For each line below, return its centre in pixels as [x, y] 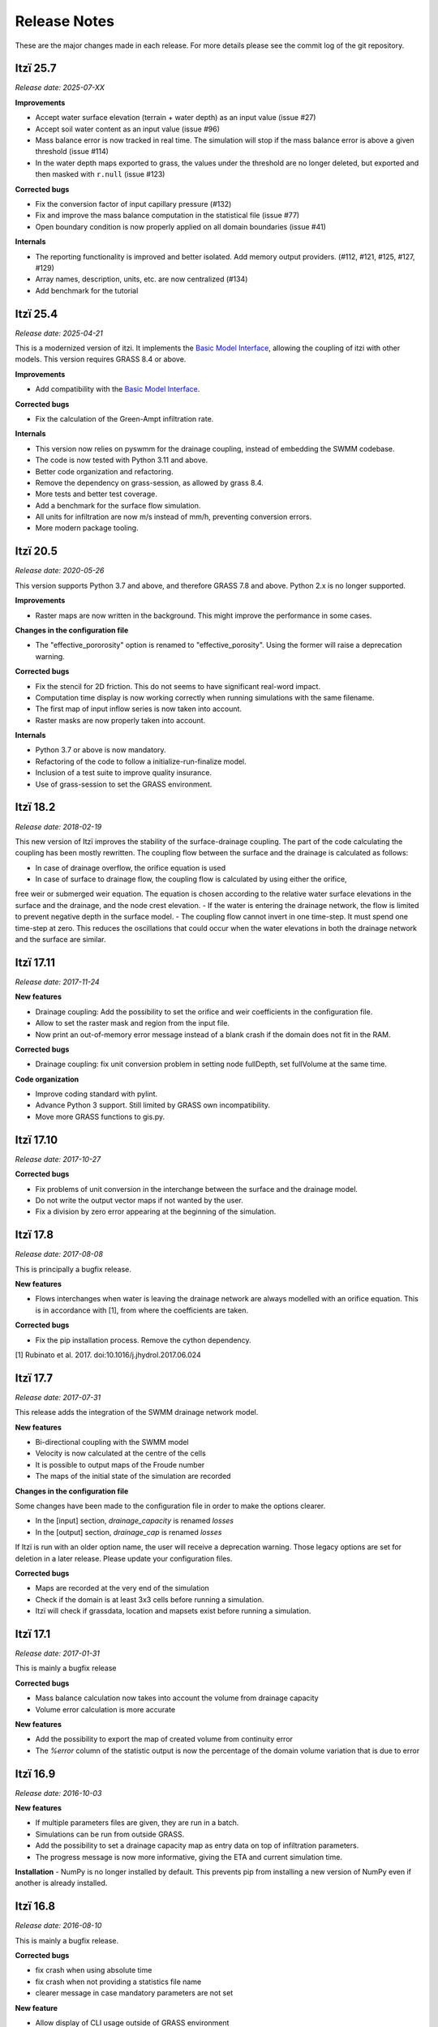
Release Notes [65, 21]
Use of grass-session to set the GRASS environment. [124, 784]
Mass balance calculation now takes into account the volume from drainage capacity [177, 1698]
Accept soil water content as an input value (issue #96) [128, 129]
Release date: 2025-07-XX [60, 88]
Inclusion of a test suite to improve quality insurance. [124, 773]
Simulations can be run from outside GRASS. [110, 1834]
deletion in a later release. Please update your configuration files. [124, 1558]
